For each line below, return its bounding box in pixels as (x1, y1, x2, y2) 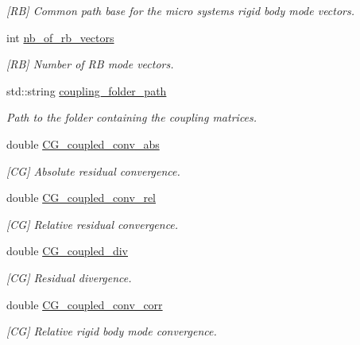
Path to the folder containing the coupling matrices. (6, 109, 257, 126)
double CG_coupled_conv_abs (6, 135, 160, 152)
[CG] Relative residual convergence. (6, 215, 179, 232)
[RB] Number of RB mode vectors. (6, 56, 174, 72)
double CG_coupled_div (6, 242, 128, 259)
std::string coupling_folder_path (6, 82, 167, 99)
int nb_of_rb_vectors (6, 29, 114, 45)
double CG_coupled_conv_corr (6, 296, 163, 312)
